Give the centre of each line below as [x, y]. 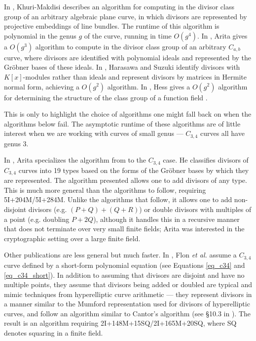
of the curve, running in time [128, 35]
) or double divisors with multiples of [195, 209]
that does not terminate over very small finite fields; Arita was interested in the [124, 229]
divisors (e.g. [48, 209]
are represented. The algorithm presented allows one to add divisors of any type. [126, 180]
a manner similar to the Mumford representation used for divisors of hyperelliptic [127, 304]
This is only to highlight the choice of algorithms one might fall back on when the [128, 114]
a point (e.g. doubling [37, 219]
